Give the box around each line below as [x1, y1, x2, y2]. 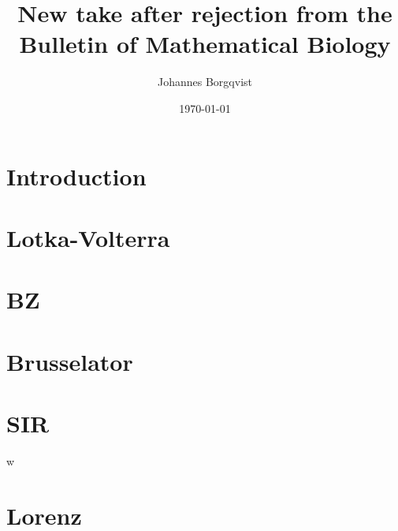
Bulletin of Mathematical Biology [19, 28, 391, 60]
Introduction [6, 159, 147, 192]
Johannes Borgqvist [158, 73, 252, 90]
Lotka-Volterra [6, 221, 170, 253]
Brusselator [6, 345, 133, 377]
